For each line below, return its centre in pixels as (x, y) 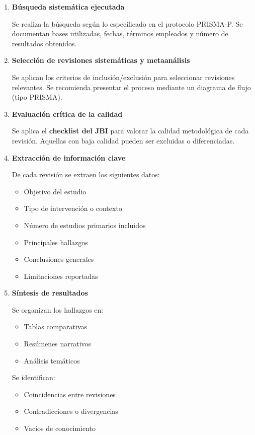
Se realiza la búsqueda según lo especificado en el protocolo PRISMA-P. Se (127, 23)
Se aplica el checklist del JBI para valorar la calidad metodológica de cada (130, 131)
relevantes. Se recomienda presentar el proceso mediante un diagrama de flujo (131, 87)
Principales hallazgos (56, 242)
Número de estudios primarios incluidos (85, 225)
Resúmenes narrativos (58, 344)
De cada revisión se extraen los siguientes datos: (86, 174)
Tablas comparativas (56, 327)
